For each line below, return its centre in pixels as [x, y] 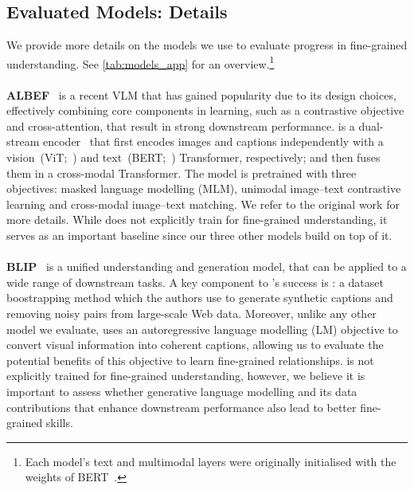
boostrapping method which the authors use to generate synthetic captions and [200, 298]
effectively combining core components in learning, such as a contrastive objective [205, 110]
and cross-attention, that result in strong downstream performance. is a [181, 125]
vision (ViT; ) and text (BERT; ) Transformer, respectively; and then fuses [193, 157]
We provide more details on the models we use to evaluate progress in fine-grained [207, 45]
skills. [59, 423]
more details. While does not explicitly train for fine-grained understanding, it [197, 220]
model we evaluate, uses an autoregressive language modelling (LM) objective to [202, 329]
